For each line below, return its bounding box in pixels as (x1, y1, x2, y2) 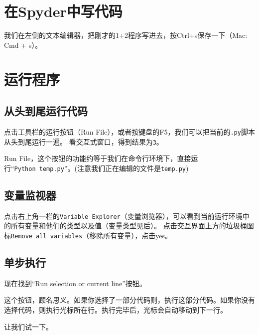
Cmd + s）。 (4, 39, 42, 50)
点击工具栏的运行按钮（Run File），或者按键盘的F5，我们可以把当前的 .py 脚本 (4, 126, 255, 137)
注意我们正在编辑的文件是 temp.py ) (77, 163, 189, 173)
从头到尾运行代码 (4, 103, 88, 119)
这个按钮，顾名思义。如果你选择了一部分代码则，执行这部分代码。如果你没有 (4, 295, 255, 305)
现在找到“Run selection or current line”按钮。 (4, 278, 146, 288)
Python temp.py (14, 165, 64, 172)
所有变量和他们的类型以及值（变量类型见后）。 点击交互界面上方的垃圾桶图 (10, 220, 254, 231)
